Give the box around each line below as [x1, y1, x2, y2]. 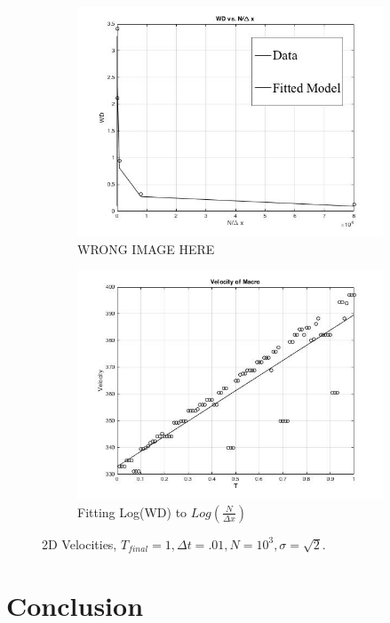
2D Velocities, [42, 534, 117, 553]
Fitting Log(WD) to [77, 502, 187, 521]
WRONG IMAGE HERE [77, 239, 215, 258]
